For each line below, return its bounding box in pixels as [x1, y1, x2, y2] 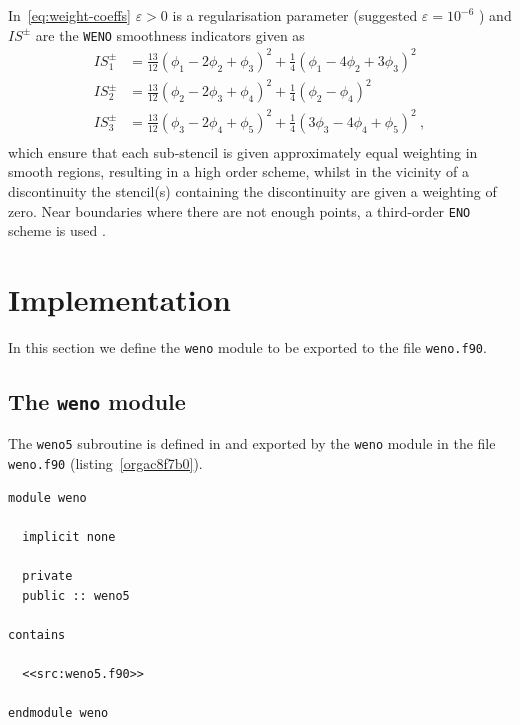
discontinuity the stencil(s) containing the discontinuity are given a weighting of [8, 181, 497, 202]
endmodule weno [8, 706, 109, 721]
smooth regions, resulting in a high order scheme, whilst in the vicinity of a [8, 161, 469, 182]
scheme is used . [8, 220, 106, 241]
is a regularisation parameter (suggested [172, 5, 418, 25]
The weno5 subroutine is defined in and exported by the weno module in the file [8, 433, 496, 454]
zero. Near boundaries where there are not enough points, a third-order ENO [8, 200, 471, 221]
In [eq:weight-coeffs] [8, 5, 131, 25]
